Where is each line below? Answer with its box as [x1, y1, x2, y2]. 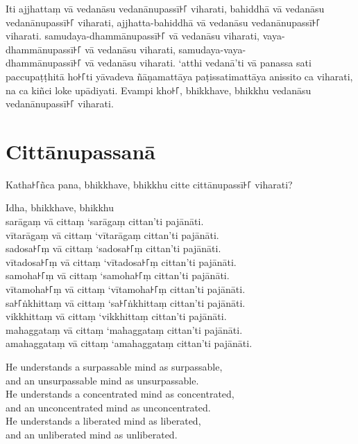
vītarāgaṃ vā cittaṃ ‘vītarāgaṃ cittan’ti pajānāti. [6, 227, 219, 242]
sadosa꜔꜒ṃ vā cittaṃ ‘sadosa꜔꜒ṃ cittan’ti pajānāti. [6, 241, 221, 256]
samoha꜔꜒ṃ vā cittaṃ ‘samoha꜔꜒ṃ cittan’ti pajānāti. [6, 268, 230, 283]
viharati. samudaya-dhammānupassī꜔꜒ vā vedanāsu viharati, [6, 28, 260, 43]
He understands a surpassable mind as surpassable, [6, 359, 223, 373]
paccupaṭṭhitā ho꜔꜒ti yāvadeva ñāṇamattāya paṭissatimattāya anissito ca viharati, [6, 69, 353, 83]
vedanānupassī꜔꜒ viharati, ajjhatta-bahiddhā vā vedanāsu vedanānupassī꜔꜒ [6, 15, 321, 29]
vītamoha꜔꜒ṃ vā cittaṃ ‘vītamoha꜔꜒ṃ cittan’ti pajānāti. [6, 282, 246, 296]
